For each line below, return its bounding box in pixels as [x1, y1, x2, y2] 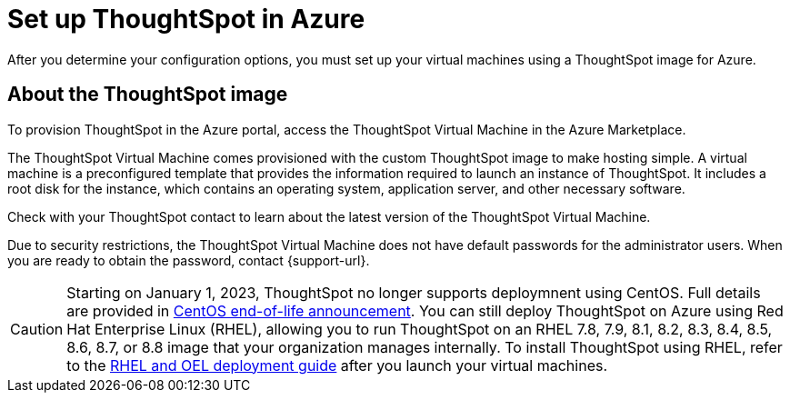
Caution [10, 319, 64, 338]
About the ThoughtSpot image [7, 83, 288, 106]
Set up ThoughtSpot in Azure [7, 4, 365, 35]
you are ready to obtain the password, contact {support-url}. [7, 252, 370, 268]
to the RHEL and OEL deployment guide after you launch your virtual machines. [66, 355, 608, 375]
